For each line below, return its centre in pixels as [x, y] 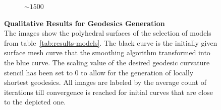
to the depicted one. [35, 102]
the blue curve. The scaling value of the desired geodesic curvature [107, 62]
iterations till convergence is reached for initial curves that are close [108, 92]
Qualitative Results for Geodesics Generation [85, 23]
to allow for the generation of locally [137, 72]
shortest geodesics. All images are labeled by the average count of [105, 82]
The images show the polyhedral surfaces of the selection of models [108, 33]
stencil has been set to [38, 72]
